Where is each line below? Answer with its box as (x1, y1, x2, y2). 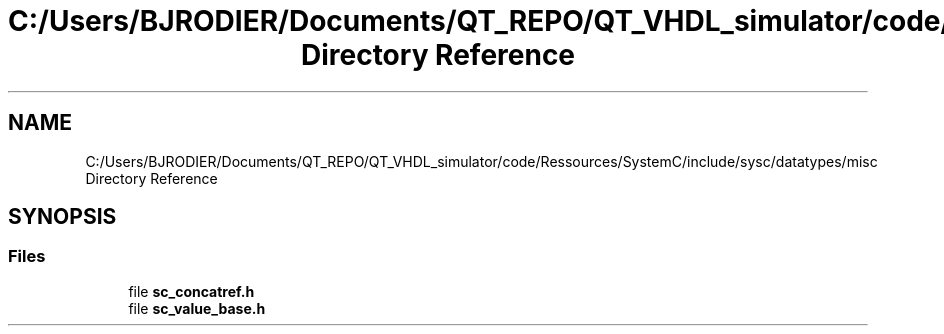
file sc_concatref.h (128, 282, 255, 300)
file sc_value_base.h (128, 299, 266, 317)
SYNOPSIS (8, 204, 117, 230)
